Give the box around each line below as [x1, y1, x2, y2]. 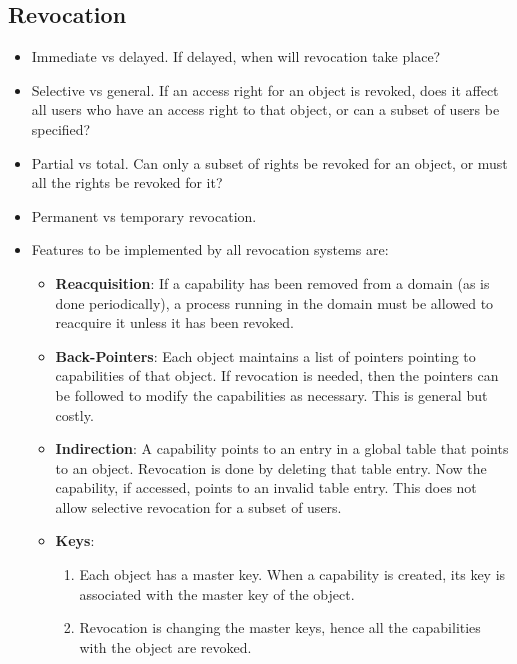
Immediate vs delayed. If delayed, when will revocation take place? [31, 46, 441, 67]
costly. [55, 404, 94, 425]
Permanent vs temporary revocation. [31, 205, 257, 226]
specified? [31, 118, 91, 139]
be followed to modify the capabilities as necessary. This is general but [55, 384, 488, 405]
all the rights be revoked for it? [31, 172, 223, 193]
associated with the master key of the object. [79, 583, 355, 604]
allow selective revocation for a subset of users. [55, 496, 342, 517]
